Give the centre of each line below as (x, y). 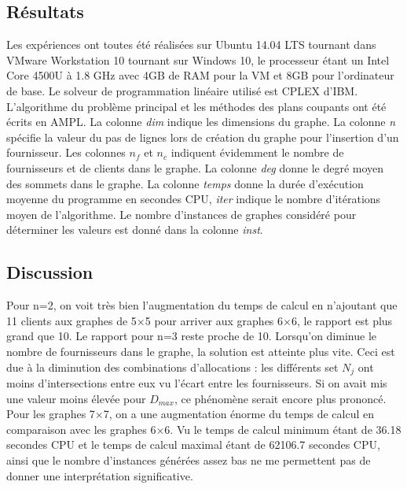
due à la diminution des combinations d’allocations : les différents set (172, 367)
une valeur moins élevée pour (76, 398)
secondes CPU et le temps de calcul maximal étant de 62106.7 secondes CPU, (193, 445)
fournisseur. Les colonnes (66, 152)
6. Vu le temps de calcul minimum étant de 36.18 (283, 429)
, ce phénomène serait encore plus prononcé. (280, 398)
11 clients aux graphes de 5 (71, 320)
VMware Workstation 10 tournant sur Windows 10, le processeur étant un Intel (198, 59)
